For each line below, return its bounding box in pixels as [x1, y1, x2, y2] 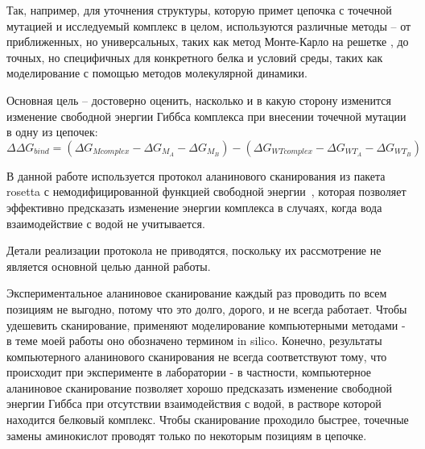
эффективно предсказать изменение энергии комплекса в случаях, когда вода [6, 198, 382, 215]
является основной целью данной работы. [6, 257, 211, 274]
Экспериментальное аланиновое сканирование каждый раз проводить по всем [6, 285, 387, 301]
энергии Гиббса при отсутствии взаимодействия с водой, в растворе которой [6, 395, 382, 412]
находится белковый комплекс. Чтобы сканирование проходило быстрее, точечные [6, 411, 409, 428]
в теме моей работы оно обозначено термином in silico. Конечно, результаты [6, 332, 382, 349]
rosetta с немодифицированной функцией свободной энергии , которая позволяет [6, 183, 406, 200]
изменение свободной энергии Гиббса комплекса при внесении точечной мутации [6, 107, 406, 124]
